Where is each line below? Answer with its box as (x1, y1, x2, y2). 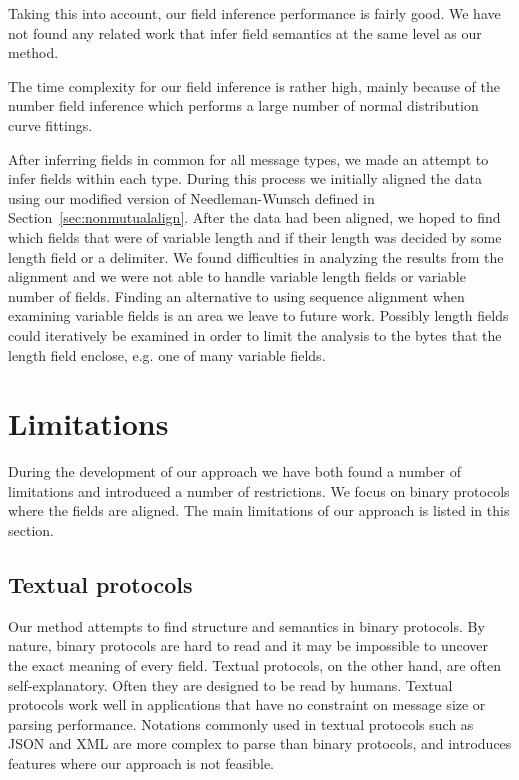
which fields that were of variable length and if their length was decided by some (8, 226, 502, 247)
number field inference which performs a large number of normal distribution (8, 95, 479, 116)
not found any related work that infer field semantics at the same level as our (8, 22, 482, 43)
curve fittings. (8, 114, 93, 135)
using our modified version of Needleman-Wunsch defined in (8, 187, 375, 208)
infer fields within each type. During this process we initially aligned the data (8, 168, 482, 189)
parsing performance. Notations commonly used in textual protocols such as (8, 713, 474, 734)
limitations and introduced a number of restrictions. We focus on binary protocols (8, 480, 510, 501)
